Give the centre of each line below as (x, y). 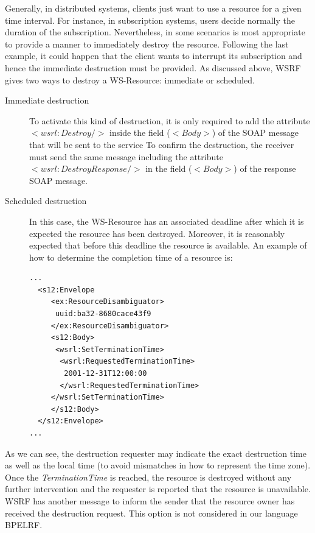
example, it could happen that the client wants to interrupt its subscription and (154, 56)
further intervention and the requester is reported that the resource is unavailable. (158, 489)
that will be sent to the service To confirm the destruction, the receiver (162, 144)
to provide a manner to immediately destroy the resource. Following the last (147, 44)
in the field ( (169, 168)
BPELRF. (24, 525)
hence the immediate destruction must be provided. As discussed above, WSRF (153, 67)
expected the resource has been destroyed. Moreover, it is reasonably (157, 233)
